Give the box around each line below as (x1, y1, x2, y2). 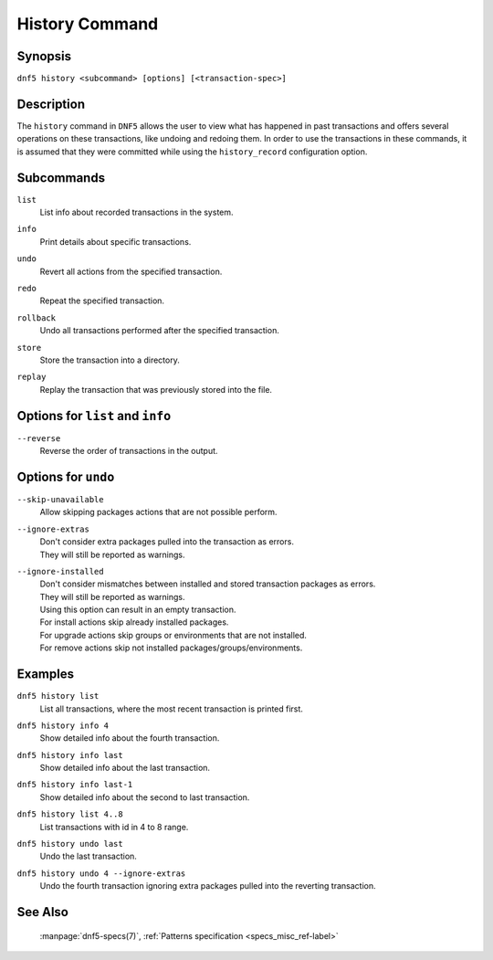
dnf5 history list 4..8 (16, 809, 123, 819)
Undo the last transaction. (39, 850, 137, 862)
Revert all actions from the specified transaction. (39, 266, 223, 277)
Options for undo (16, 469, 115, 484)
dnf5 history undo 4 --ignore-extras (16, 868, 186, 879)
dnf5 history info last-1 (16, 779, 133, 790)
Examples (16, 667, 75, 682)
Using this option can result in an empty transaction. (39, 604, 236, 616)
